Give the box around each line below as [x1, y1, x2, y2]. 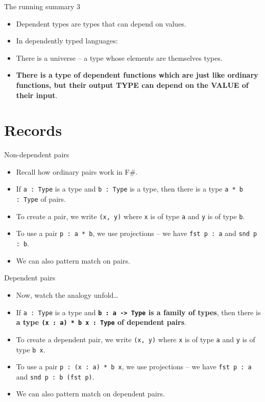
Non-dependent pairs [4, 149, 69, 160]
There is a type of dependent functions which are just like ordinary [16, 69, 258, 80]
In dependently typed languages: [16, 35, 118, 46]
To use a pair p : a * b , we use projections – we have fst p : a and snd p [16, 228, 257, 239]
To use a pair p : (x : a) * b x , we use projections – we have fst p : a [16, 361, 252, 372]
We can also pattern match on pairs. [16, 255, 130, 266]
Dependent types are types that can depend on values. [16, 18, 186, 29]
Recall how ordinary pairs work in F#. [16, 166, 138, 177]
